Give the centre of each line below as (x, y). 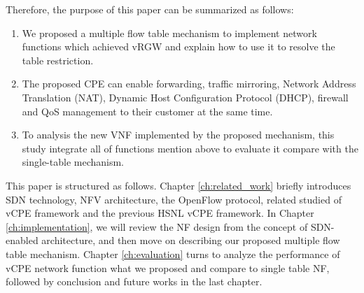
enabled (22, 240)
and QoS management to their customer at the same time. (147, 111)
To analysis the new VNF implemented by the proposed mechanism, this (178, 135)
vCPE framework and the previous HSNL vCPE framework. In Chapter (160, 213)
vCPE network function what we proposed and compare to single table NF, (168, 267)
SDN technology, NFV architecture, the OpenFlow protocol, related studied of (174, 199)
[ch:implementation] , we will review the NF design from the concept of (157, 226)
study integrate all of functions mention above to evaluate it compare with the (190, 148)
